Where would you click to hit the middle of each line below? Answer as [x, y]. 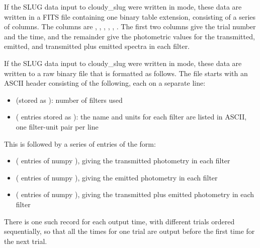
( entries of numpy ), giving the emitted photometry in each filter [117, 177]
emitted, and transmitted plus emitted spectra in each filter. [97, 46]
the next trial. [26, 241]
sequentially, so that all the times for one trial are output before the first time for [129, 231]
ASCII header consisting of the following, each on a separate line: [105, 83]
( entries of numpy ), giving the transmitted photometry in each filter [123, 161]
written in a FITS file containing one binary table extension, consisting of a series [130, 16]
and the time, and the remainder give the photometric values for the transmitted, [129, 36]
